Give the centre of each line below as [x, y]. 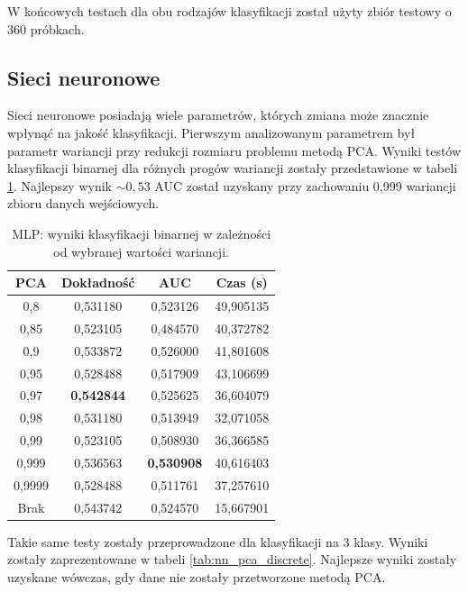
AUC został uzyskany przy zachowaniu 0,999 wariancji [305, 185]
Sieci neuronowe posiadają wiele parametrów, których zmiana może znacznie [218, 115]
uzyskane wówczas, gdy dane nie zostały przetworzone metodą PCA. [197, 576]
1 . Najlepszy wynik [60, 185]
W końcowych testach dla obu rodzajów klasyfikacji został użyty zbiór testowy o [229, 11]
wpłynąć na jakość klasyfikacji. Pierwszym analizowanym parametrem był [211, 132]
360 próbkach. [46, 28]
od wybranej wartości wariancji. [141, 251]
